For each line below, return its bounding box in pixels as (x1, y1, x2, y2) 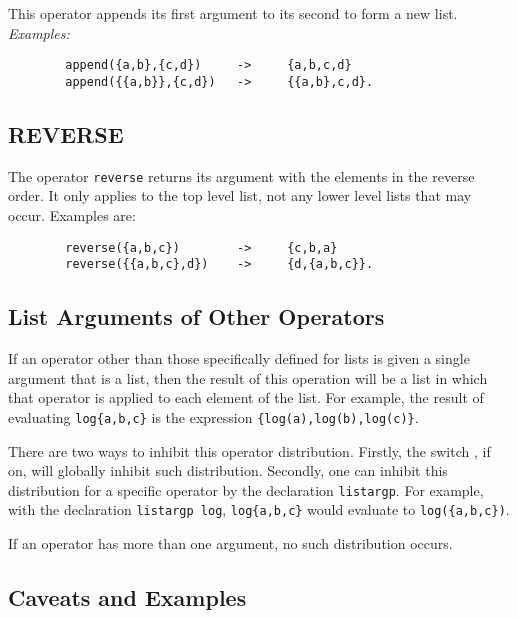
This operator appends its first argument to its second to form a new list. (8, 3, 458, 23)
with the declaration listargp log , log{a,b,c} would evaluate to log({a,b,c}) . (8, 499, 510, 520)
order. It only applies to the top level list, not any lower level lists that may (8, 185, 472, 206)
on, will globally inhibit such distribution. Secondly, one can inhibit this (8, 460, 448, 481)
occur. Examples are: (8, 204, 136, 225)
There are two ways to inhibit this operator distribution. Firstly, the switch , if (8, 440, 491, 461)
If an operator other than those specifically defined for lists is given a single (8, 348, 470, 369)
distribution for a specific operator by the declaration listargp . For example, (8, 479, 484, 500)
